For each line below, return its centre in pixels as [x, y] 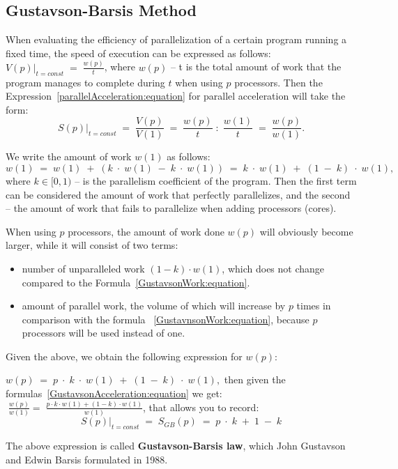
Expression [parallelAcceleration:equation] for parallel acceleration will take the [176, 96]
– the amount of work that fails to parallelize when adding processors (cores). [171, 208]
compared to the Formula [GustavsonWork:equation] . [136, 282]
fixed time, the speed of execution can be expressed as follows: [138, 53]
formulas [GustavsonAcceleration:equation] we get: [114, 393]
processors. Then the [278, 82]
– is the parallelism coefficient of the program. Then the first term [216, 180]
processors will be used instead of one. [104, 333]
